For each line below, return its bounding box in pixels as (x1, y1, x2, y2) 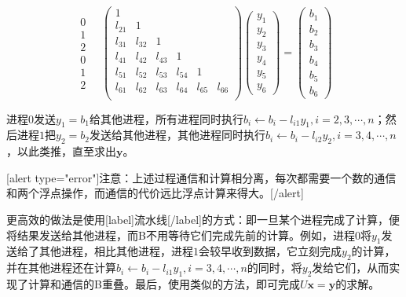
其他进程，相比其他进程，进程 (38, 243, 193, 259)
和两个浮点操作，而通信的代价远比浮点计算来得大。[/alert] (6, 185, 304, 201)
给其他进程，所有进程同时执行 (89, 110, 243, 126)
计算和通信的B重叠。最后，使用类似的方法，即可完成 (27, 275, 300, 291)
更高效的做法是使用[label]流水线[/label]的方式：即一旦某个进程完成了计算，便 (6, 211, 400, 227)
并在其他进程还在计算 (6, 259, 116, 276)
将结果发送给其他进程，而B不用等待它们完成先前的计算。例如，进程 (6, 226, 355, 243)
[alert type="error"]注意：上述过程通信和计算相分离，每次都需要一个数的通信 (6, 169, 397, 185)
